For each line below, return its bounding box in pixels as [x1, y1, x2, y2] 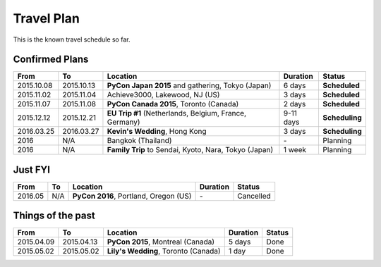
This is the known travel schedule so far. [13, 35, 131, 44]
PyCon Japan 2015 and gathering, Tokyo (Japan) [107, 81, 272, 91]
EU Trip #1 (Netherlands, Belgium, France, [107, 108, 247, 118]
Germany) [107, 117, 140, 127]
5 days [228, 237, 251, 247]
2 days [283, 99, 306, 109]
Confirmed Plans [13, 54, 89, 66]
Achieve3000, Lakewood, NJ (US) [107, 90, 220, 100]
